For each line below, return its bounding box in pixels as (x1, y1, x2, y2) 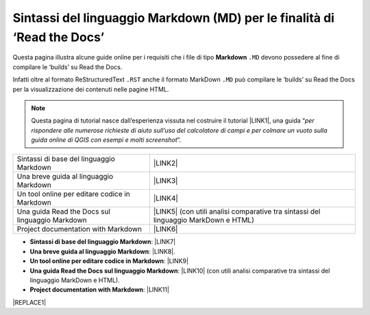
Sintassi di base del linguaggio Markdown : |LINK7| (29, 238, 176, 246)
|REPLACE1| (12, 298, 47, 306)
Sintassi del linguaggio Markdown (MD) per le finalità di (12, 10, 335, 25)
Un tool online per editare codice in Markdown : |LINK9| (29, 257, 188, 265)
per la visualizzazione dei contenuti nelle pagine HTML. (12, 85, 169, 93)
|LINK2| (153, 158, 178, 168)
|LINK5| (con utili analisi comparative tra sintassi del (153, 207, 321, 216)
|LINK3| (153, 176, 178, 186)
